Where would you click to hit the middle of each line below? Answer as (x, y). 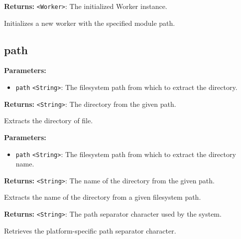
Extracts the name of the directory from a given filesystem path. (103, 197)
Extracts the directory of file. (49, 120)
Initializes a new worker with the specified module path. (90, 23)
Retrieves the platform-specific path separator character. (90, 230)
